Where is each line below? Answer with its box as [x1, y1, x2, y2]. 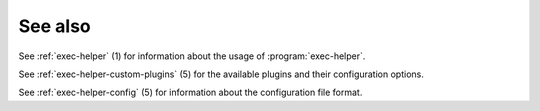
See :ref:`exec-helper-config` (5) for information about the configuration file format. [18, 86, 363, 99]
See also [18, 15, 92, 37]
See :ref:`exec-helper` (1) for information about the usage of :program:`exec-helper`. [18, 50, 366, 62]
